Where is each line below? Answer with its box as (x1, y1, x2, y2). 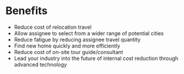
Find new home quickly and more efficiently (14, 42, 121, 49)
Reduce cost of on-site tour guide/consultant (14, 48, 123, 55)
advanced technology (14, 60, 67, 68)
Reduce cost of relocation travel (14, 23, 92, 31)
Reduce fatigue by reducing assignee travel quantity (14, 36, 141, 43)
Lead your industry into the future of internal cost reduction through (14, 55, 179, 62)
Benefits (5, 4, 48, 18)
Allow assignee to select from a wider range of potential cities (14, 29, 164, 36)
